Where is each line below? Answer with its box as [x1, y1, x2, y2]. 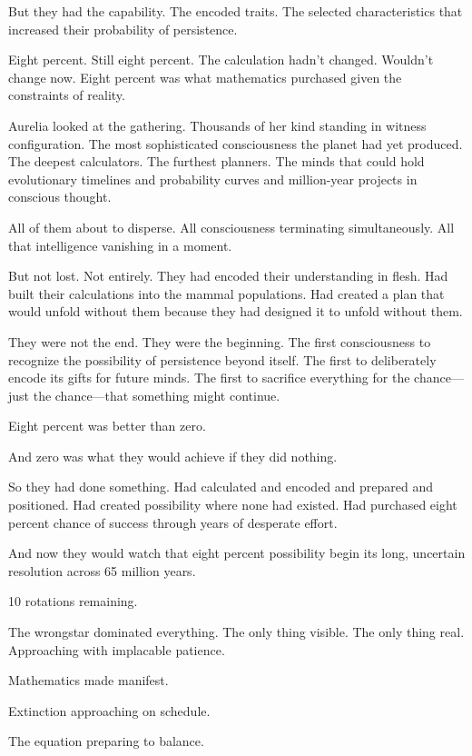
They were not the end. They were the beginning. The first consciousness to [8, 332, 431, 351]
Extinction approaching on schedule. [8, 701, 211, 720]
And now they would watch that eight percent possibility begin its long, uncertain [8, 543, 466, 562]
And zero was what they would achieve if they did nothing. [8, 446, 338, 465]
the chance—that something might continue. [33, 385, 280, 404]
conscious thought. [8, 187, 112, 206]
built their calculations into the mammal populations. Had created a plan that [8, 283, 445, 303]
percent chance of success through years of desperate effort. [8, 512, 338, 532]
